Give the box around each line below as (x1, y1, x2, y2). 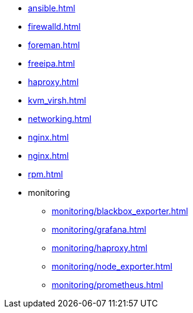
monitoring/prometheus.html (52, 280, 163, 290)
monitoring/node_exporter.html (52, 261, 173, 271)
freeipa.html (28, 58, 75, 68)
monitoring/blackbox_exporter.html (52, 206, 188, 216)
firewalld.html (28, 21, 81, 32)
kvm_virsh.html (28, 95, 86, 105)
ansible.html (28, 3, 75, 13)
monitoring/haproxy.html (52, 243, 148, 253)
